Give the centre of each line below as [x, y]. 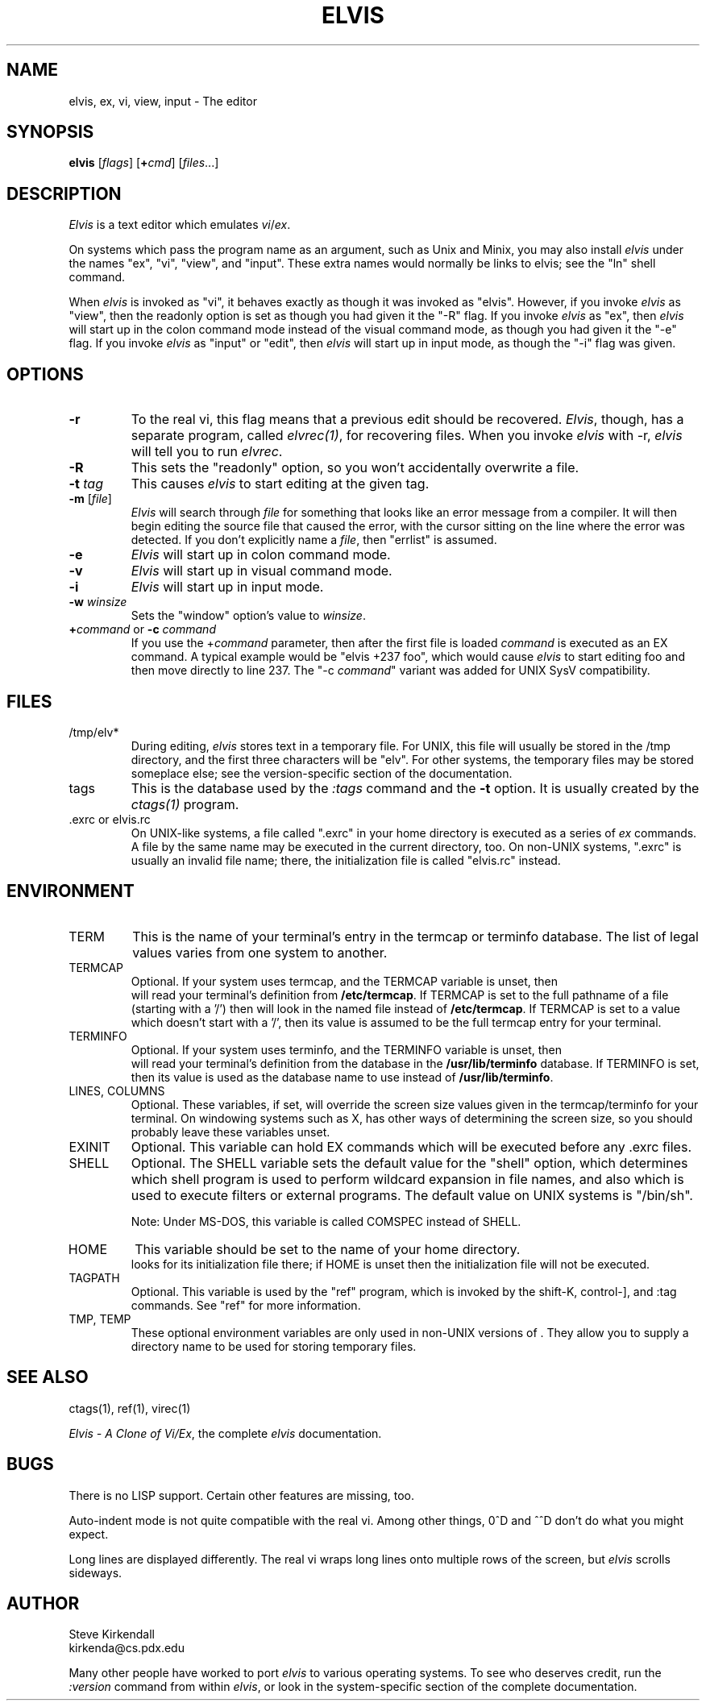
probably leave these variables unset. [230, 1132]
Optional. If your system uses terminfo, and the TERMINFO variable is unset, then [347, 1049]
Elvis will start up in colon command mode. [261, 555]
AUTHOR [43, 1603]
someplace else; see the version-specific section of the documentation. [322, 773]
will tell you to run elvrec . [207, 452]
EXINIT [89, 1146]
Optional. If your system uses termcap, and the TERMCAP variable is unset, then [345, 981]
